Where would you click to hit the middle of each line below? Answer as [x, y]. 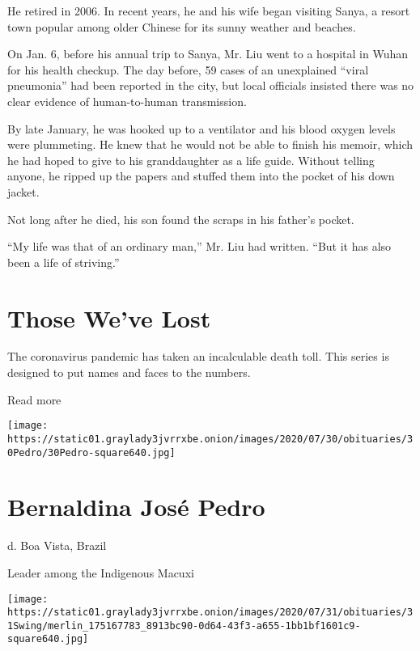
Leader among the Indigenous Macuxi [101, 572]
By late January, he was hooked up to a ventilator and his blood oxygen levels [202, 128]
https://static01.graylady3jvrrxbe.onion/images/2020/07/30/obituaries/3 [210, 439]
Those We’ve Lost [109, 317]
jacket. [23, 191]
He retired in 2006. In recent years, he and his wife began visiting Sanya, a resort [209, 11]
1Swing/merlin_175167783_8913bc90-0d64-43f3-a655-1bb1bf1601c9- [184, 626]
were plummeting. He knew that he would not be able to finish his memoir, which [210, 144]
